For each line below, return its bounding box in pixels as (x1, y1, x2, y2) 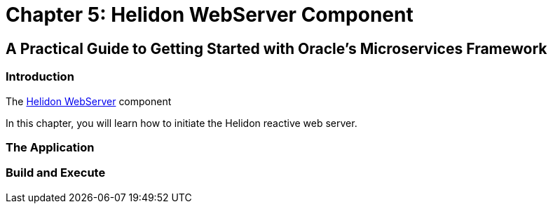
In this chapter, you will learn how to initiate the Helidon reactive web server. (6, 116, 357, 129)
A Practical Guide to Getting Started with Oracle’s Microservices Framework (6, 39, 547, 58)
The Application (6, 140, 95, 154)
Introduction (6, 69, 74, 84)
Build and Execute (6, 166, 106, 180)
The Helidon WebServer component (6, 95, 172, 107)
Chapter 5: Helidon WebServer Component (6, 3, 414, 27)
